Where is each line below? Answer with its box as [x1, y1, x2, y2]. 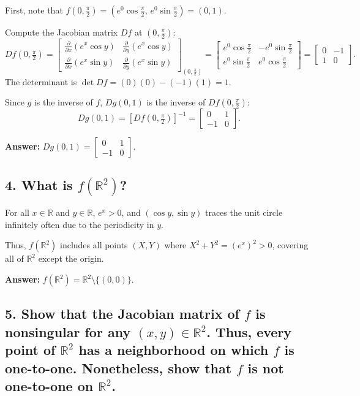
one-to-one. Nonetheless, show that [5, 358, 232, 377]
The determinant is [5, 75, 77, 88]
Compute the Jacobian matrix [5, 26, 118, 38]
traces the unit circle [204, 206, 283, 219]
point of [5, 340, 56, 359]
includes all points [60, 238, 128, 251]
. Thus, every [206, 322, 292, 341]
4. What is [5, 175, 73, 194]
